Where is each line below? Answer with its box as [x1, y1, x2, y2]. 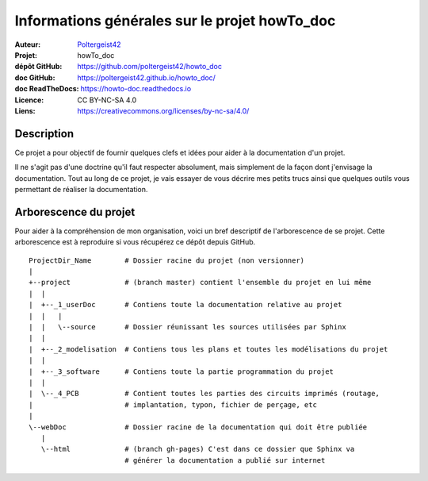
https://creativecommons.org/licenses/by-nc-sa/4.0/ [77, 106, 250, 115]
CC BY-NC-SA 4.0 [77, 95, 137, 105]
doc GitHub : [14, 72, 55, 83]
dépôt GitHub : [14, 62, 63, 71]
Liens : [14, 106, 36, 115]
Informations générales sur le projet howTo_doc [14, 12, 336, 29]
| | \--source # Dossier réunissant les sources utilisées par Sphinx [29, 322, 346, 331]
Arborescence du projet [14, 205, 136, 218]
